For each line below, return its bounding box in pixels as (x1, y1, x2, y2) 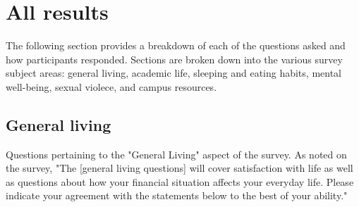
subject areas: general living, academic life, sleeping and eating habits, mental (6, 65, 341, 80)
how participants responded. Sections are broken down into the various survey (6, 51, 343, 66)
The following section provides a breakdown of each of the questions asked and (6, 38, 346, 53)
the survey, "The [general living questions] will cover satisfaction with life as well (6, 161, 353, 175)
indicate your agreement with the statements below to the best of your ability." (6, 188, 348, 203)
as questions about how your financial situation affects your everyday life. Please (6, 174, 354, 189)
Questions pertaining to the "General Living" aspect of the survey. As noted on (6, 146, 347, 161)
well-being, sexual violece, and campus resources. (6, 79, 217, 94)
